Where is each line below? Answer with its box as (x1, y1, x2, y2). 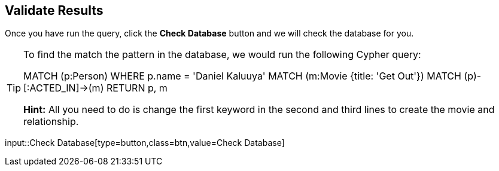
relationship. (23, 115, 79, 128)
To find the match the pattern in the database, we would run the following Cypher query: (23, 48, 421, 61)
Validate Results (5, 3, 104, 18)
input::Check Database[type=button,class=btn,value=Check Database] (5, 138, 285, 148)
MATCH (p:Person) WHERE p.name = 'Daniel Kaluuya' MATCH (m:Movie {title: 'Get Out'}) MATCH (23, 70, 461, 83)
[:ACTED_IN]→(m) (23, 82, 104, 94)
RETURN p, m (106, 82, 168, 94)
